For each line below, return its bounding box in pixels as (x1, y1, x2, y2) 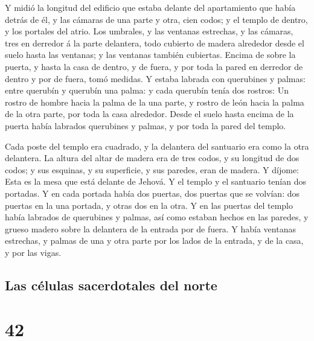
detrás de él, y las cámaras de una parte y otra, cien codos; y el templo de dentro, (5, 13, 308, 25)
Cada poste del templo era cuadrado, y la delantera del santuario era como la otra (5, 139, 309, 152)
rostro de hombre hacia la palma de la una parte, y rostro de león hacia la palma (5, 95, 304, 108)
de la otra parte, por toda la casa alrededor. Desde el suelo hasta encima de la (5, 107, 294, 120)
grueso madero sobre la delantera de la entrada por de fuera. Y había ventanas (5, 222, 296, 235)
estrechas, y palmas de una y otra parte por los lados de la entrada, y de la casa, (5, 234, 304, 247)
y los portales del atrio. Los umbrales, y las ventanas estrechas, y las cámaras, (5, 25, 293, 37)
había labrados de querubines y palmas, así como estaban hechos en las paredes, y (5, 211, 309, 223)
